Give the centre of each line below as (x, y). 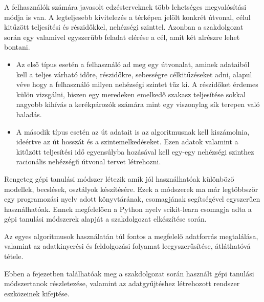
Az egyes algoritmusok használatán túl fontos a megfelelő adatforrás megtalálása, (131, 236)
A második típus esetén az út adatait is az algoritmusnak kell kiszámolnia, (133, 131)
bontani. (17, 47)
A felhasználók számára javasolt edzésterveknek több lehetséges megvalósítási (125, 7)
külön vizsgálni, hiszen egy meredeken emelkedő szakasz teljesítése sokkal (131, 94)
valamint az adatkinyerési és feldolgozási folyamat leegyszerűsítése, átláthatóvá (127, 246)
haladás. (29, 114)
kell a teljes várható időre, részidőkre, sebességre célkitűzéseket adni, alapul (134, 74)
